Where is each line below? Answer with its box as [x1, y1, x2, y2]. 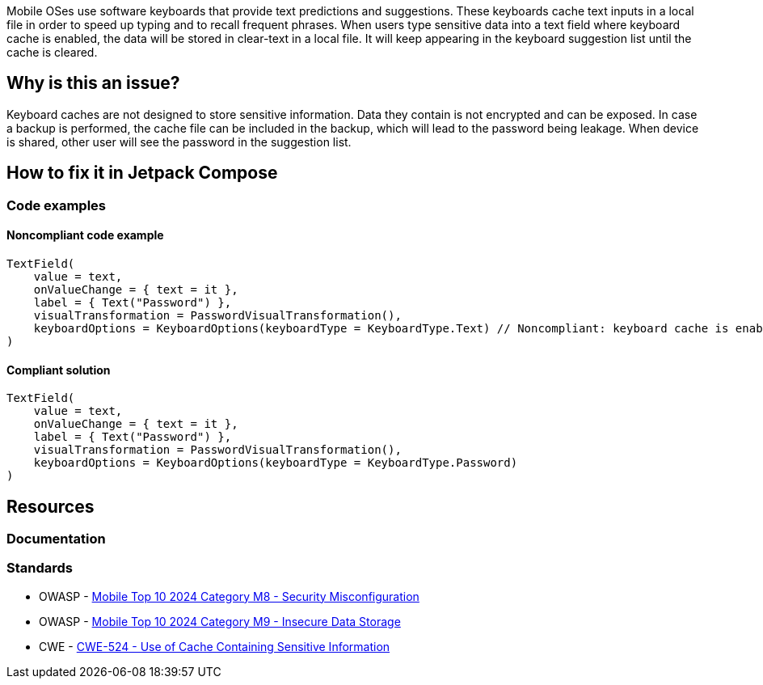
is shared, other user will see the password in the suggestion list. [6, 134, 352, 149]
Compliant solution [6, 362, 111, 377]
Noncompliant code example [6, 228, 164, 243]
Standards [6, 560, 74, 577]
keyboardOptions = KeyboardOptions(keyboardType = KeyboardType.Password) [33, 456, 518, 470]
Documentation [6, 530, 106, 547]
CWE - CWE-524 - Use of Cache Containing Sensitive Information [39, 639, 390, 653]
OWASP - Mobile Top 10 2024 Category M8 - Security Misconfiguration [39, 589, 419, 603]
